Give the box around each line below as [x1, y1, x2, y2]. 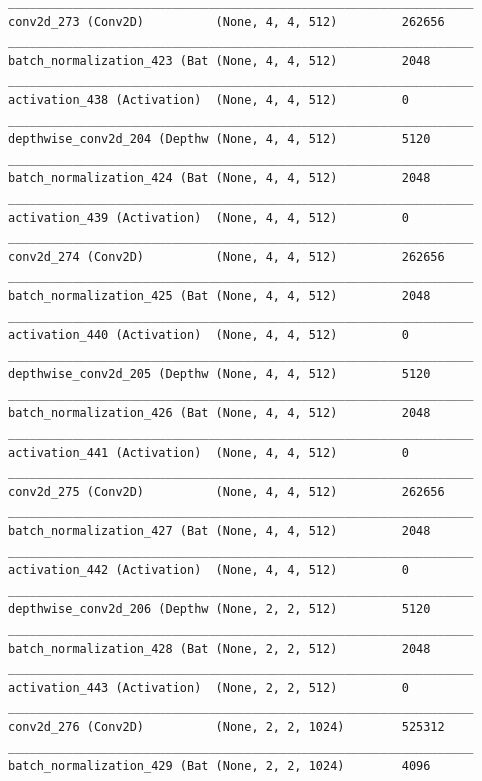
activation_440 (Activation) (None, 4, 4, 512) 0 [8, 328, 409, 343]
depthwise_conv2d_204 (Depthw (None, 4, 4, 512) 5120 [8, 132, 431, 147]
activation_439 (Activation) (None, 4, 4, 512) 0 [8, 210, 409, 225]
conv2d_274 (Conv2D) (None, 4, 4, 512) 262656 [8, 249, 445, 264]
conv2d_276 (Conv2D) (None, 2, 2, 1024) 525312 [8, 719, 445, 734]
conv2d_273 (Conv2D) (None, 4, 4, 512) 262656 [8, 14, 445, 29]
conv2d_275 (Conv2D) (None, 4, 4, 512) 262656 [8, 484, 445, 499]
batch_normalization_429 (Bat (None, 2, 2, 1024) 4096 [8, 759, 431, 774]
